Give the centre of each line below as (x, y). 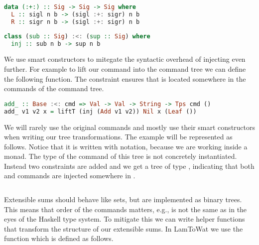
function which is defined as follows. (59, 238)
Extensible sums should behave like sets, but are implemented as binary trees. (123, 199)
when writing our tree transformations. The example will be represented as (118, 137)
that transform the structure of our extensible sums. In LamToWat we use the (124, 228)
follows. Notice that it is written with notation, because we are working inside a (126, 146)
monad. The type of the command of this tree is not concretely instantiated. (121, 156)
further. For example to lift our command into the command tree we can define (125, 68)
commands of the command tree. (54, 88)
